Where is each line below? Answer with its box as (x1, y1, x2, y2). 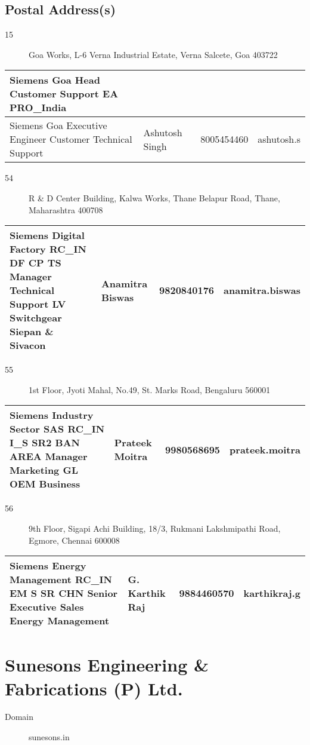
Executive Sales (10, 600, 84, 614)
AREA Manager (10, 449, 88, 464)
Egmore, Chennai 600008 (29, 534, 120, 546)
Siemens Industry (10, 408, 94, 422)
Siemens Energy (10, 559, 86, 573)
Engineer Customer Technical (10, 132, 132, 146)
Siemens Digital (10, 228, 85, 243)
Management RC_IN (10, 572, 112, 587)
